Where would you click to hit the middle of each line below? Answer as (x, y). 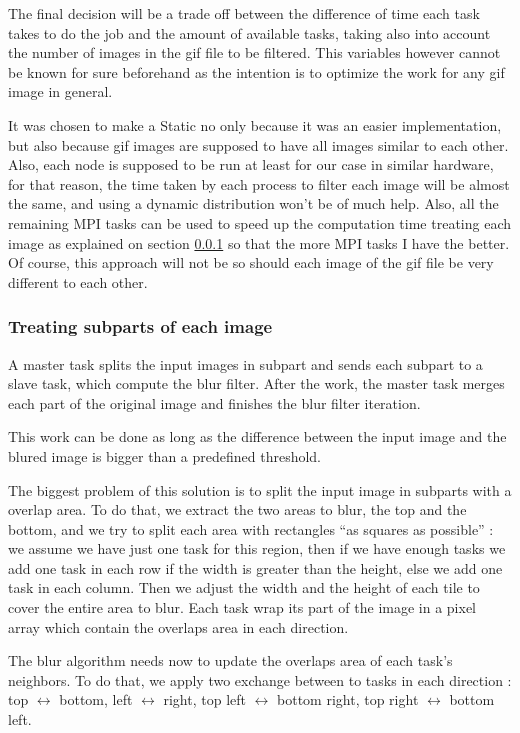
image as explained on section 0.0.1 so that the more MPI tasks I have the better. (259, 242)
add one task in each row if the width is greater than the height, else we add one (255, 567)
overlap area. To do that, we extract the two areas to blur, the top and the (237, 509)
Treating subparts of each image (140, 326)
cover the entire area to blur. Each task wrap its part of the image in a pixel (242, 607)
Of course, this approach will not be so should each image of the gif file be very (251, 262)
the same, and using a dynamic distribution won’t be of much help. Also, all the (253, 203)
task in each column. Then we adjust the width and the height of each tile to (244, 587)
